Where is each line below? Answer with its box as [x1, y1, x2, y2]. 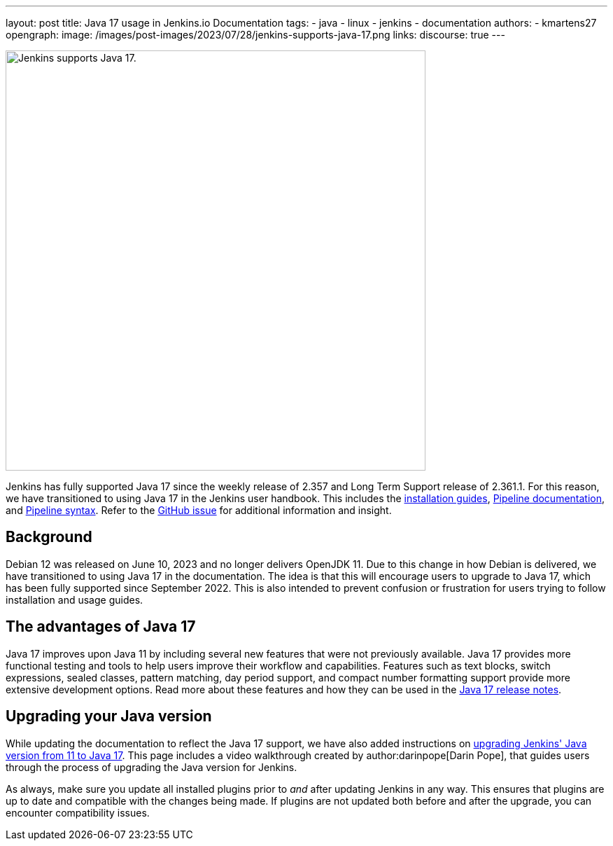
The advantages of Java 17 [6, 618, 196, 636]
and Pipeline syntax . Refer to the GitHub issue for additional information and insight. [6, 504, 392, 516]
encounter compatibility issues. [6, 806, 150, 819]
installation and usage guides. [6, 593, 143, 606]
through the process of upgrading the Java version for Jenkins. [6, 761, 297, 773]
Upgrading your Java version [6, 707, 212, 726]
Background [6, 528, 92, 546]
